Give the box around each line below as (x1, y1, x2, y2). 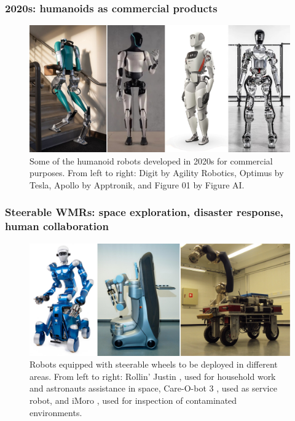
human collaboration (5, 218, 109, 234)
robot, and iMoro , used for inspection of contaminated (29, 393, 237, 406)
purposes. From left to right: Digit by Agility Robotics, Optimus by (29, 166, 284, 179)
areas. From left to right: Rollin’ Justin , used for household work (29, 369, 276, 382)
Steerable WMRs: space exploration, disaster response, (5, 204, 284, 220)
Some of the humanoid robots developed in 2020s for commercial (29, 154, 273, 167)
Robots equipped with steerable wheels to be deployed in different (29, 358, 278, 371)
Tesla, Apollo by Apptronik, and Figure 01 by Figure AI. (29, 178, 245, 191)
